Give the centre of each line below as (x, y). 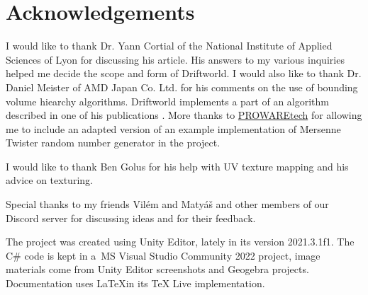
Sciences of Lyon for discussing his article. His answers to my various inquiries (175, 59)
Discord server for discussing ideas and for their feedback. (131, 218)
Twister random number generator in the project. (113, 143)
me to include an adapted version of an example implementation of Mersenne (173, 128)
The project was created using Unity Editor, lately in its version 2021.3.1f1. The (180, 242)
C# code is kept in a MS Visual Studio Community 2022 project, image (163, 255)
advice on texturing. (49, 180)
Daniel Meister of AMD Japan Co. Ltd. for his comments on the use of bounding (182, 87)
